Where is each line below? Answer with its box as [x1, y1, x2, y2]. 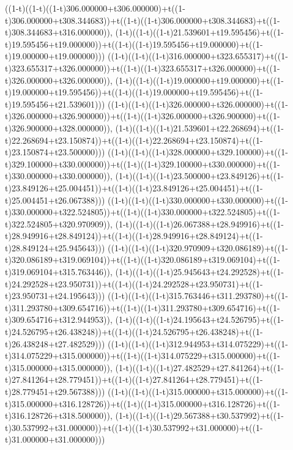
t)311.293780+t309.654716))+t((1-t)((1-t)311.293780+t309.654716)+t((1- [5, 301, 280, 314]
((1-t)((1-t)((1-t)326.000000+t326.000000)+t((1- [108, 97, 288, 110]
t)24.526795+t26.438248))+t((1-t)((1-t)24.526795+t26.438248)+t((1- [5, 325, 263, 338]
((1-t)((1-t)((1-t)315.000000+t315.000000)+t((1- [108, 385, 288, 397]
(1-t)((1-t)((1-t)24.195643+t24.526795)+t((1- [115, 313, 284, 326]
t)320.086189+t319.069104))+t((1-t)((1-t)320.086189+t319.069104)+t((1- [5, 253, 280, 266]
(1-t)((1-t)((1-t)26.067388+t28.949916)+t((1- [115, 217, 284, 230]
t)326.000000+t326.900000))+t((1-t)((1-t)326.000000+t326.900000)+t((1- [5, 109, 280, 122]
